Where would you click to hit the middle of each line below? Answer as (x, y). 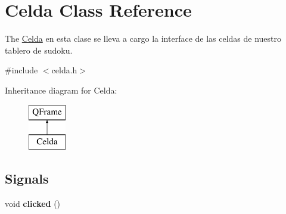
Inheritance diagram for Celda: (61, 90)
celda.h (64, 70)
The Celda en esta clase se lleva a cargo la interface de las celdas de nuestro (143, 38)
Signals (27, 179)
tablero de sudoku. (39, 50)
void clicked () (33, 203)
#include (21, 70)
